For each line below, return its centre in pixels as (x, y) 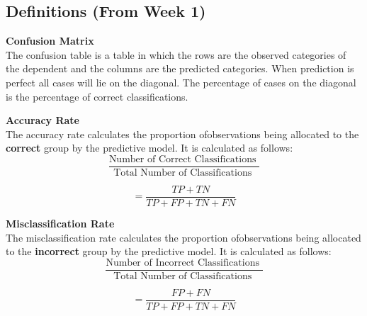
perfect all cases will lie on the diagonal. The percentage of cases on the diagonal (181, 82)
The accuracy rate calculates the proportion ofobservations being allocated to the (182, 134)
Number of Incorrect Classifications (182, 263)
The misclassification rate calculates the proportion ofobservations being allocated (183, 237)
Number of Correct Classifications (182, 159)
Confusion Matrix (50, 41)
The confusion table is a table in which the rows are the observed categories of (176, 54)
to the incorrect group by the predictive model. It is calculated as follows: (169, 251)
